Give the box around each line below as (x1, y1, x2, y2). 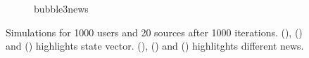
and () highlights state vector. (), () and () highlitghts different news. (6, 38, 304, 53)
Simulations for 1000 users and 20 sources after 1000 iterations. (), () (6, 24, 303, 39)
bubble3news (34, 1, 89, 15)
